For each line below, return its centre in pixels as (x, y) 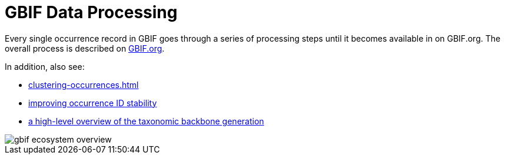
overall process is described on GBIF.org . (85, 48)
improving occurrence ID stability (93, 103)
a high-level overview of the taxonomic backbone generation (146, 121)
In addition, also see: (45, 66)
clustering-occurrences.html (84, 84)
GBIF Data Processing (91, 12)
